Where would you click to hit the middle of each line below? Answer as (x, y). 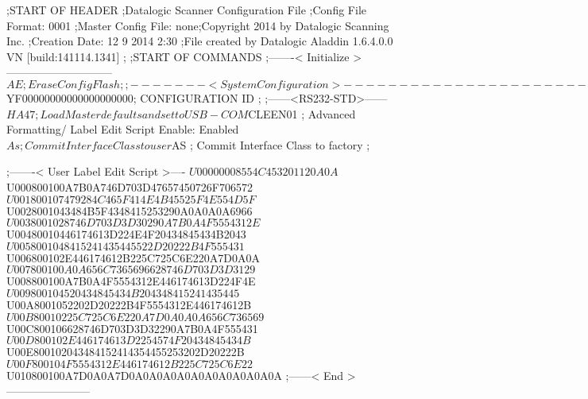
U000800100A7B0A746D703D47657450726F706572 (130, 186)
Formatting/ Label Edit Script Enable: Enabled (123, 129)
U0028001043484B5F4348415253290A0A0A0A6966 (130, 210)
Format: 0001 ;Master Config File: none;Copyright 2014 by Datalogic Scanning (198, 25)
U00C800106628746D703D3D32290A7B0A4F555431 (132, 328)
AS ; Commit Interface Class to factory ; (271, 144)
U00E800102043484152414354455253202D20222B (126, 352)
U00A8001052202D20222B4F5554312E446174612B (129, 304)
